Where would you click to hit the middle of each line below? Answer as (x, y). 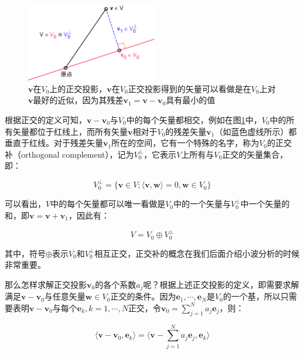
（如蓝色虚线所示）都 (256, 131)
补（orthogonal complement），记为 (69, 154)
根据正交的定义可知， (46, 119)
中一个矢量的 (265, 204)
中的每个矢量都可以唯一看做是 (108, 204)
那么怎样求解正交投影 (46, 284)
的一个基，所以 (252, 296)
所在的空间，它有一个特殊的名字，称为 (185, 143)
